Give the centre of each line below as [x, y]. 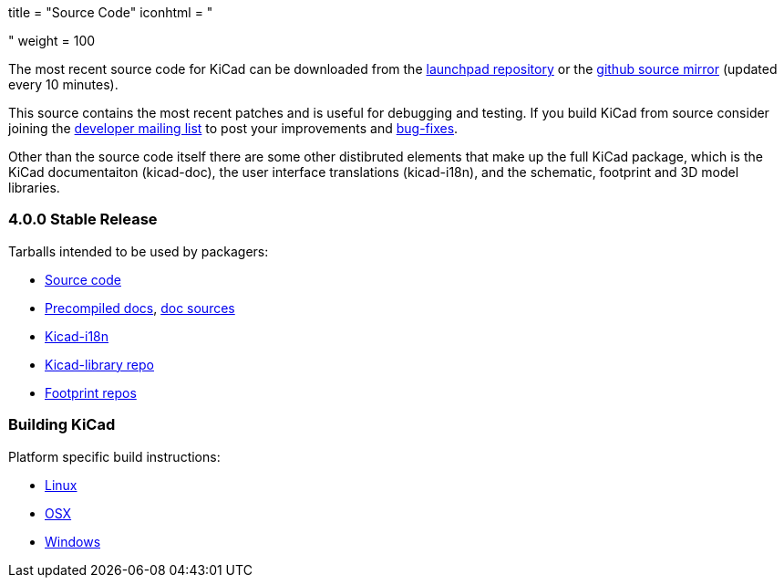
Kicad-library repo [99, 364]
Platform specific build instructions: [114, 456]
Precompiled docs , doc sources [140, 308]
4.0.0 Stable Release [83, 219]
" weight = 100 [52, 41]
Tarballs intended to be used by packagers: [139, 251]
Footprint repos [91, 392]
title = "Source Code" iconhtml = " [111, 12]
